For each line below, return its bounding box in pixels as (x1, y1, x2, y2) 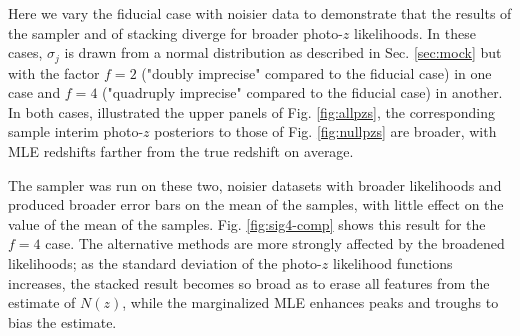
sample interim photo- (8, 121, 144, 142)
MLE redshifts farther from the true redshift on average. (8, 141, 354, 162)
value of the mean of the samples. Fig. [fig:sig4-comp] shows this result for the (8, 213, 486, 234)
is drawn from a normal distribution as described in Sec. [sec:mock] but (64, 42, 502, 63)
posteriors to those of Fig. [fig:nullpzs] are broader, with (154, 121, 497, 142)
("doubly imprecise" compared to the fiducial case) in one (141, 62, 492, 83)
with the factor (8, 62, 100, 83)
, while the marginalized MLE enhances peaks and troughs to (122, 292, 499, 313)
